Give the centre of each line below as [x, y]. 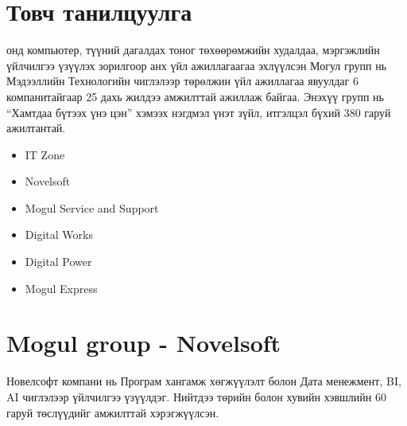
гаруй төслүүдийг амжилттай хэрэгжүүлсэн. [113, 412]
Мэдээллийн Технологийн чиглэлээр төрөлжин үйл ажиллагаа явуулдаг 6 [182, 81]
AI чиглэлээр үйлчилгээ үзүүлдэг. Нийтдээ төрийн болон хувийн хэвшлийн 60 [196, 396]
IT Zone [45, 154]
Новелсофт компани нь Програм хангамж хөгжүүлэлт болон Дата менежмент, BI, [204, 381]
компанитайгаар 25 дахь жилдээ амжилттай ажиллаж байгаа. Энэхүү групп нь [195, 96]
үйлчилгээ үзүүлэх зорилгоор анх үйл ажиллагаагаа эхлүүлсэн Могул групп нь [197, 65]
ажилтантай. [36, 128]
